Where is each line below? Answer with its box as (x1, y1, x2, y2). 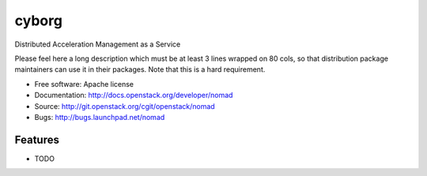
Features (14, 133, 59, 146)
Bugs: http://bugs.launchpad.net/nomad (34, 112, 165, 122)
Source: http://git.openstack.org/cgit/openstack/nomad (34, 101, 215, 110)
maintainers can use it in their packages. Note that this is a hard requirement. (14, 65, 266, 74)
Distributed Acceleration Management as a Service (14, 39, 181, 49)
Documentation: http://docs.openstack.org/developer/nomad (34, 91, 233, 100)
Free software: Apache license (34, 79, 134, 88)
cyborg (14, 12, 63, 29)
